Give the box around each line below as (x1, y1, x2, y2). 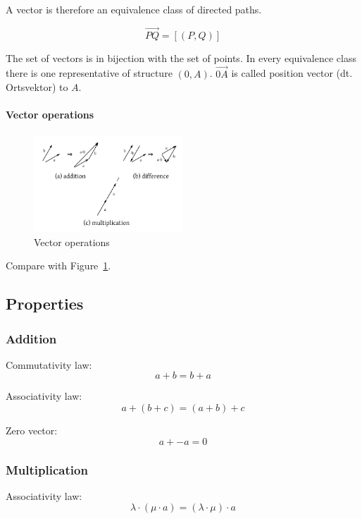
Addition (6, 329, 57, 347)
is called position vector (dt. (231, 66, 353, 80)
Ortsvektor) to (6, 80, 68, 94)
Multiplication (6, 460, 88, 478)
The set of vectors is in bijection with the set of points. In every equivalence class (6, 50, 356, 65)
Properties (6, 293, 84, 315)
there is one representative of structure (6, 66, 173, 80)
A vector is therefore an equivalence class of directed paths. (6, 2, 262, 16)
